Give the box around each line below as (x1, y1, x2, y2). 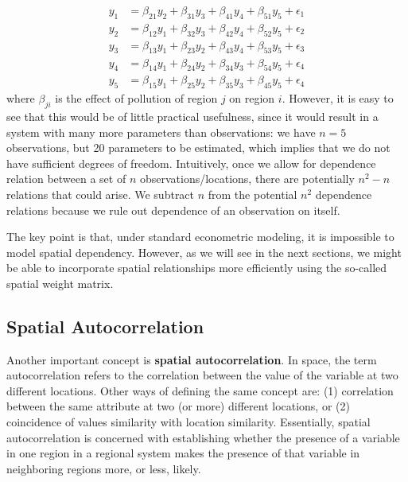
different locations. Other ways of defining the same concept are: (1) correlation (6, 382, 394, 398)
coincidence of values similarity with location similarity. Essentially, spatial (6, 414, 371, 430)
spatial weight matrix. (6, 274, 114, 291)
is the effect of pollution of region (55, 90, 218, 107)
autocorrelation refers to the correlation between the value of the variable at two (6, 367, 398, 383)
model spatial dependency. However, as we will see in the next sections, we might (6, 243, 402, 260)
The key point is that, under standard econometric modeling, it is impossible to (6, 228, 394, 245)
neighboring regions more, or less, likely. (6, 460, 201, 476)
